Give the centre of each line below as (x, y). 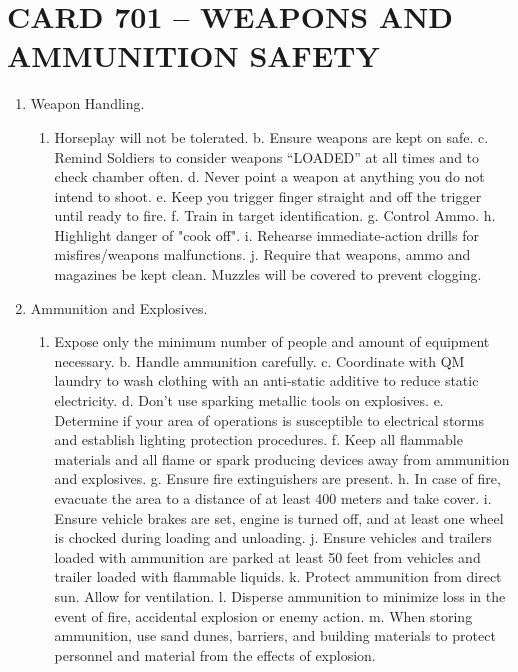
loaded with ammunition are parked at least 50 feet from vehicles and (267, 556)
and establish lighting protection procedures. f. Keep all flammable (258, 439)
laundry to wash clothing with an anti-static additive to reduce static (266, 380)
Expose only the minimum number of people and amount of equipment (272, 341)
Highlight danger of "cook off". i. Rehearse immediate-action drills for (266, 234)
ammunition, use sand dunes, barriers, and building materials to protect (275, 635)
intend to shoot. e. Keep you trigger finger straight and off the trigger (268, 195)
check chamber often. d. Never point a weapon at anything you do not (269, 176)
